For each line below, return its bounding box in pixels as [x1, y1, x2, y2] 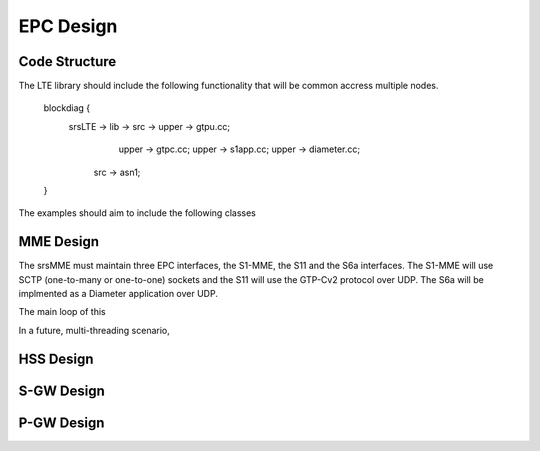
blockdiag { [43, 102, 91, 114]
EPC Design [18, 15, 118, 37]
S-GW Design [18, 382, 105, 399]
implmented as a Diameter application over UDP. [18, 288, 219, 300]
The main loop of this [18, 306, 106, 318]
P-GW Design [18, 414, 105, 431]
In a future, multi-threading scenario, [18, 324, 170, 336]
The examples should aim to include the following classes [18, 207, 257, 219]
